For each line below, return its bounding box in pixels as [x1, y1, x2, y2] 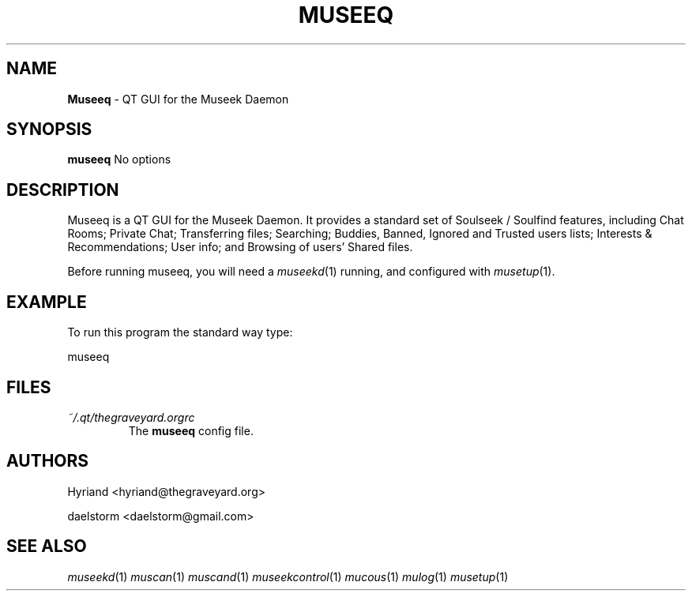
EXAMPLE [6, 291, 87, 312]
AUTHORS [6, 451, 89, 471]
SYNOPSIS [6, 119, 92, 140]
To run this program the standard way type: [67, 325, 293, 340]
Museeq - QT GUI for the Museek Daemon [67, 92, 289, 106]
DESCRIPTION [6, 179, 119, 200]
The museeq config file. [128, 423, 254, 437]
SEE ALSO [6, 536, 87, 557]
